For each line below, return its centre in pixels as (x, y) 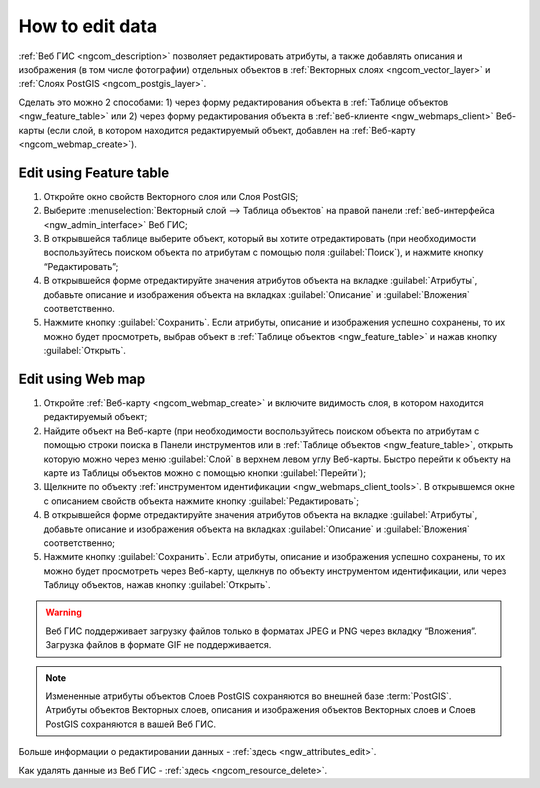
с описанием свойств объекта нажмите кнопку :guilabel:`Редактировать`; (201, 501)
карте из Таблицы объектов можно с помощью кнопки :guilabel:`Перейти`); (205, 472)
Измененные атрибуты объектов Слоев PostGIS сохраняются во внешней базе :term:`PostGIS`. (248, 696)
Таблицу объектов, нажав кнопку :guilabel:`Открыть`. (157, 585)
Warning (63, 612)
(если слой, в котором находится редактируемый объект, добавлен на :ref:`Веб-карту (231, 130)
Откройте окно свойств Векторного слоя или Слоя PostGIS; (171, 196)
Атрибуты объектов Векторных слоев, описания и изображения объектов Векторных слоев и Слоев (260, 710)
